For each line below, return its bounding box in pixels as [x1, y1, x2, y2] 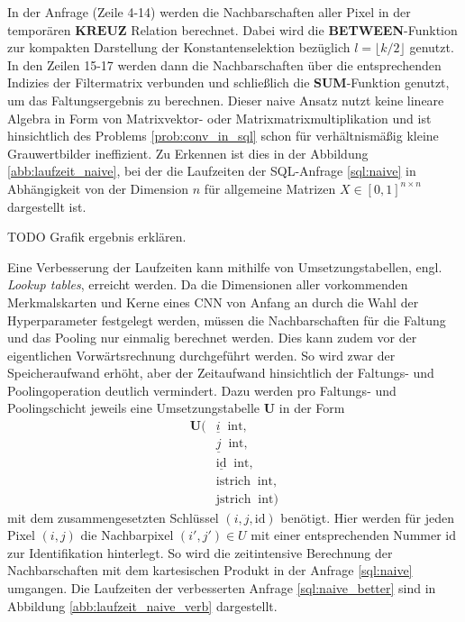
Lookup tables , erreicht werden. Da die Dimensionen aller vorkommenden [7, 275, 408, 294]
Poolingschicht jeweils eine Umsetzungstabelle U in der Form [7, 398, 345, 417]
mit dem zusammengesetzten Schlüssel [7, 508, 219, 526]
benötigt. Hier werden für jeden [280, 508, 454, 526]
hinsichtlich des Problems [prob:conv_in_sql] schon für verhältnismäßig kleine [7, 126, 439, 145]
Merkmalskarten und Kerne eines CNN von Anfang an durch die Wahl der [7, 292, 419, 311]
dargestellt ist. [7, 197, 87, 215]
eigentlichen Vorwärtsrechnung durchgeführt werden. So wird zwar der [7, 345, 396, 364]
